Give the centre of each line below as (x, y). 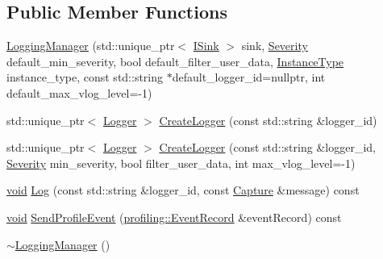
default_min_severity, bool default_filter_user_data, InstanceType (175, 61)
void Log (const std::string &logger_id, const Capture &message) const (183, 190)
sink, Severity (275, 46)
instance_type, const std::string (85, 77)
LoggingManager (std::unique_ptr (91, 46)
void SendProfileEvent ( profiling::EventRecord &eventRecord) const (174, 217)
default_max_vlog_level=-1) (79, 92)
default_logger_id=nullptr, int (249, 77)
